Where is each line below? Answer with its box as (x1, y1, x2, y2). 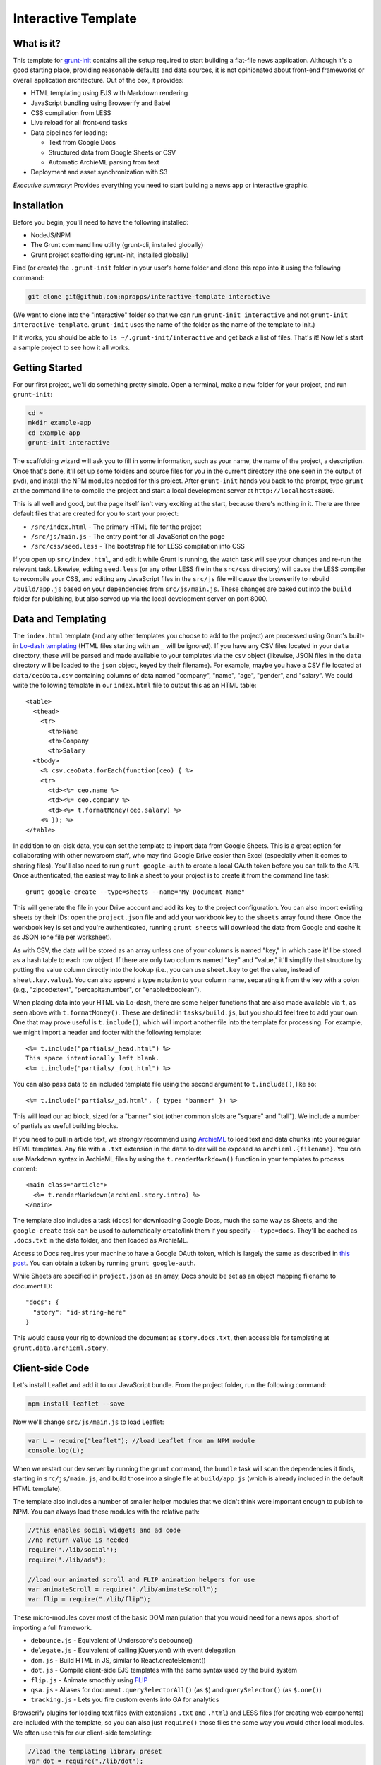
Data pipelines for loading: (30, 128, 107, 137)
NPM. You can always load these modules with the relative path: (13, 1507, 200, 1516)
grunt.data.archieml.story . (13, 1344, 109, 1352)
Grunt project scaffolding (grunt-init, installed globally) (30, 251, 189, 259)
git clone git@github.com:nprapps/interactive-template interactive (28, 292, 270, 300)
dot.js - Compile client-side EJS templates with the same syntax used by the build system (30, 1666, 298, 1675)
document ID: (13, 1281, 53, 1290)
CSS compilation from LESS (30, 109, 111, 117)
